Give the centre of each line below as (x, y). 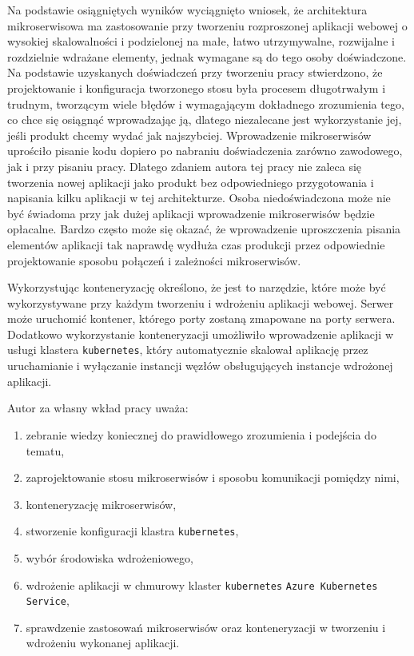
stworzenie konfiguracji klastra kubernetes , (132, 531)
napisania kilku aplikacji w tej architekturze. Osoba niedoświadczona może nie (199, 198)
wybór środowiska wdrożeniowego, (109, 557)
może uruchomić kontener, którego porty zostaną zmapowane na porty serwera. (201, 318)
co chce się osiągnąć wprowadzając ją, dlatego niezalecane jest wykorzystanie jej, (205, 119)
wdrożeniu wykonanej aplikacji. (103, 643)
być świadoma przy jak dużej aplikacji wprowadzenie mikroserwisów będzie (191, 213)
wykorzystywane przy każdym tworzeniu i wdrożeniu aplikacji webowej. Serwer (201, 302)
